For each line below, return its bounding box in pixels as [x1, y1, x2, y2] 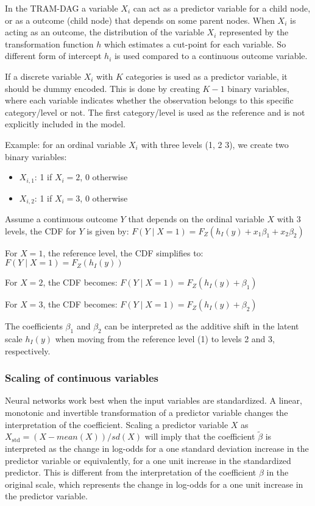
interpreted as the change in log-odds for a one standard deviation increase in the [5, 442, 309, 455]
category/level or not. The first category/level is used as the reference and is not [5, 105, 305, 118]
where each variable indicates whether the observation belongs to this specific [5, 94, 294, 107]
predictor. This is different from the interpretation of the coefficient [5, 466, 257, 479]
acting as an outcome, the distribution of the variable [5, 26, 204, 38]
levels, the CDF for [5, 224, 76, 237]
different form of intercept [5, 49, 102, 62]
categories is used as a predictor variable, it [126, 69, 288, 82]
